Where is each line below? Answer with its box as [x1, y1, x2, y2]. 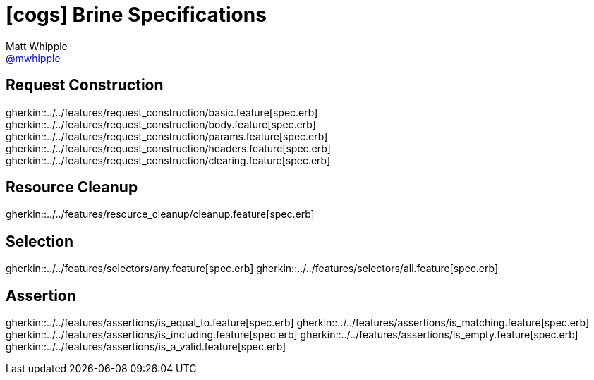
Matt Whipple [6, 39, 68, 52]
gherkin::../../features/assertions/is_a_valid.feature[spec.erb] [6, 341, 286, 353]
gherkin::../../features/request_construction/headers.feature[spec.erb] [6, 142, 331, 154]
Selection [6, 232, 74, 250]
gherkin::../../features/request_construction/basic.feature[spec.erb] [6, 106, 318, 118]
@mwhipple [6, 51, 61, 64]
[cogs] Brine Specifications [6, 3, 267, 27]
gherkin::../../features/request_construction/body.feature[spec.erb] [6, 118, 316, 130]
